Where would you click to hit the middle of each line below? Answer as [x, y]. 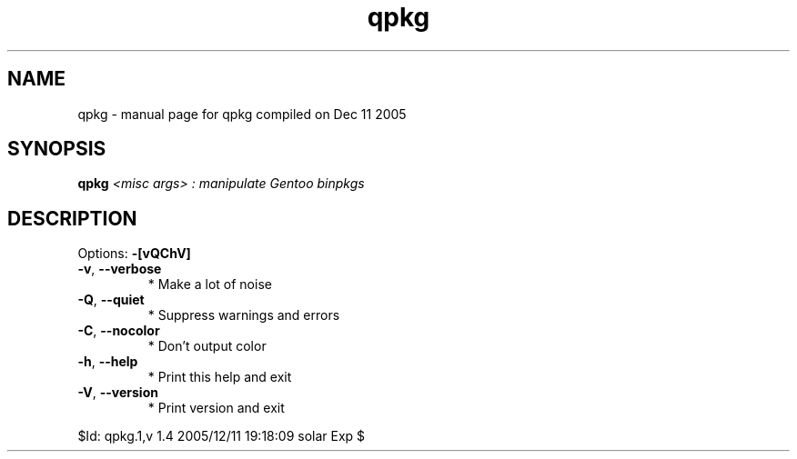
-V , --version [118, 393]
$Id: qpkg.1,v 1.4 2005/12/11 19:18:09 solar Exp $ [222, 436]
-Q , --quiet [111, 300]
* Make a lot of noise [210, 284]
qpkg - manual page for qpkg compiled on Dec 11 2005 [242, 114]
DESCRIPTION [72, 218]
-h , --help [108, 362]
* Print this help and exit [220, 377]
